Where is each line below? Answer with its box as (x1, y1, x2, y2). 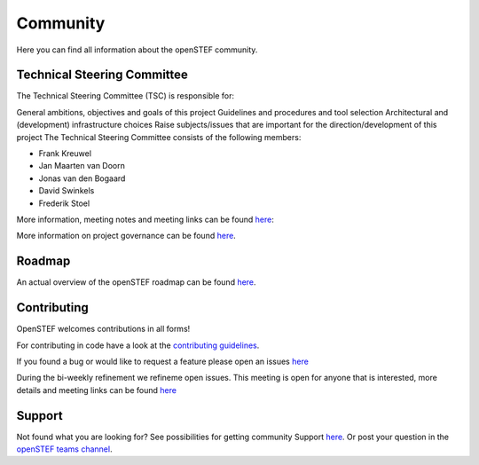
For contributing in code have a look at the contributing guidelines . (16, 340, 260, 351)
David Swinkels (38, 185, 95, 196)
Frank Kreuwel (38, 148, 92, 159)
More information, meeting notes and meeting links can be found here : (16, 214, 275, 225)
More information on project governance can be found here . (16, 231, 237, 241)
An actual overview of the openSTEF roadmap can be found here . (16, 277, 256, 288)
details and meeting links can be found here (16, 384, 177, 395)
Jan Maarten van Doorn (38, 161, 126, 171)
